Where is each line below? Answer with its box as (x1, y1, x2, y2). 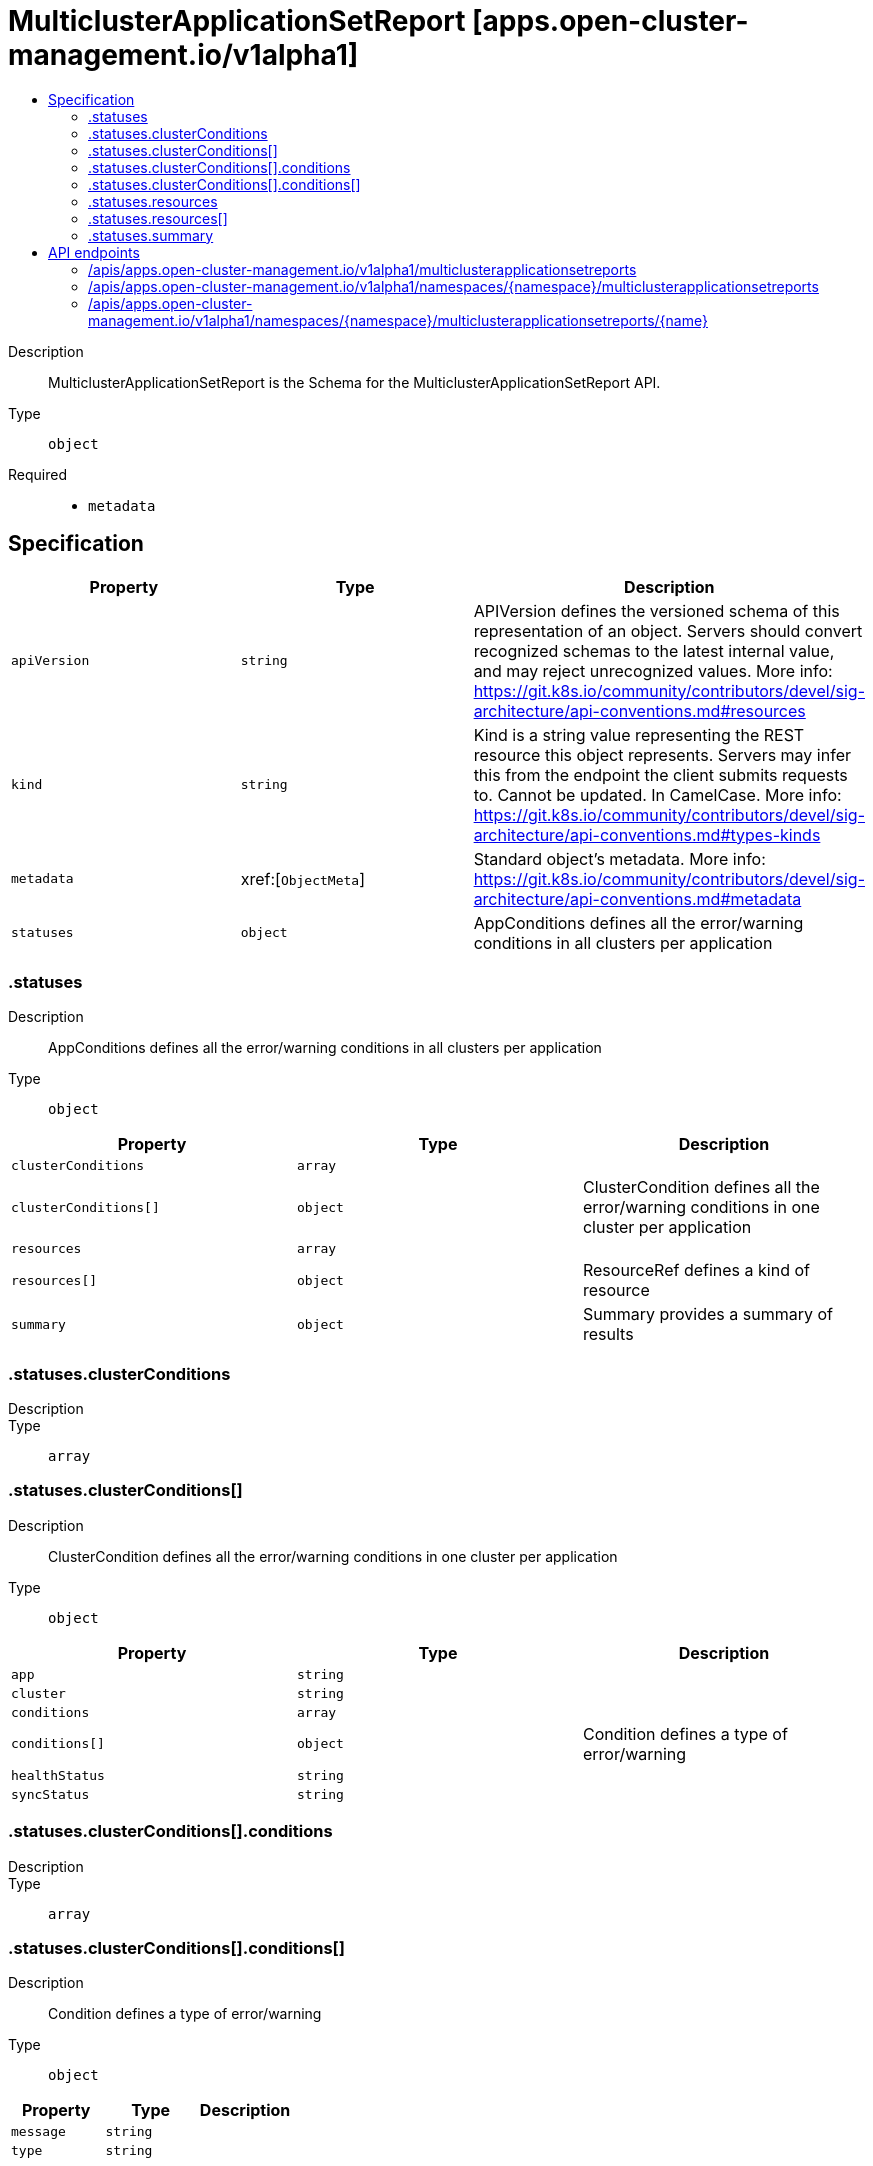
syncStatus (11, 1786, 90, 1802)
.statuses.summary (88, 226, 214, 244)
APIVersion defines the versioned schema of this (473, 600, 840, 621)
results (582, 1324, 634, 1345)
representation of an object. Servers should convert (473, 620, 863, 641)
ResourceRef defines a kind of (582, 1260, 810, 1281)
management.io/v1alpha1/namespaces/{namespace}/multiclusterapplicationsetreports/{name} (88, 311, 708, 329)
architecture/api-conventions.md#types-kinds (473, 824, 821, 845)
